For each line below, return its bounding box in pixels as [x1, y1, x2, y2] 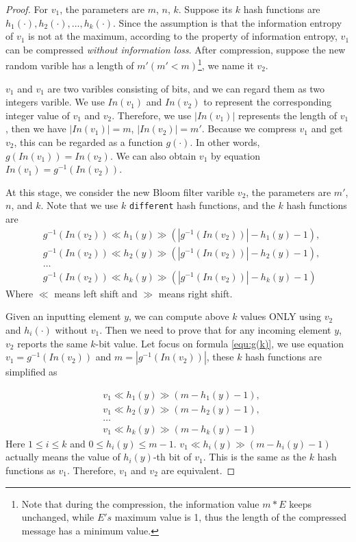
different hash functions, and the [129, 198, 275, 212]
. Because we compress [201, 121, 296, 136]
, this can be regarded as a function [14, 135, 163, 149]
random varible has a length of [5, 58, 134, 73]
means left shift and [54, 286, 138, 300]
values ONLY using [240, 309, 322, 323]
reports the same [17, 336, 88, 350]
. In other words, [190, 135, 260, 149]
